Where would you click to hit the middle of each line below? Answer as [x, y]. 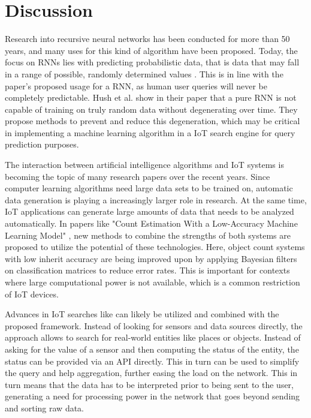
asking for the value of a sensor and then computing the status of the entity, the [152, 349]
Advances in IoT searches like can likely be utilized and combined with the [142, 314]
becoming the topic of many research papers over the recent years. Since [138, 176]
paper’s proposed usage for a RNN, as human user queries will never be [136, 85]
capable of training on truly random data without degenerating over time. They [151, 109]
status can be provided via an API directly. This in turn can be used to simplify [152, 361]
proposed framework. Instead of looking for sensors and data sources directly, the [154, 325]
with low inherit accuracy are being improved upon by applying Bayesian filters [151, 258]
